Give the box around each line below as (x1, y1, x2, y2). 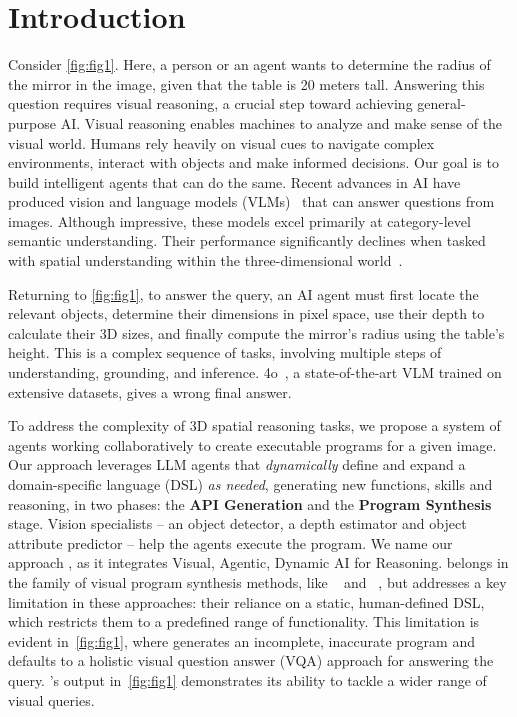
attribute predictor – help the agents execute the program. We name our (8, 532, 453, 553)
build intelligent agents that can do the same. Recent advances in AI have (8, 171, 461, 192)
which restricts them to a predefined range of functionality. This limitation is (8, 611, 480, 632)
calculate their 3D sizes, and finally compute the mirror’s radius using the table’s (8, 322, 505, 343)
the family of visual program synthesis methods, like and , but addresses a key (8, 571, 507, 592)
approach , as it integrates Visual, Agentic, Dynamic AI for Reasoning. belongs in (8, 552, 509, 573)
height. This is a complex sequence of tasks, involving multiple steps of (8, 342, 442, 363)
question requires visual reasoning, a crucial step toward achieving (8, 93, 413, 114)
